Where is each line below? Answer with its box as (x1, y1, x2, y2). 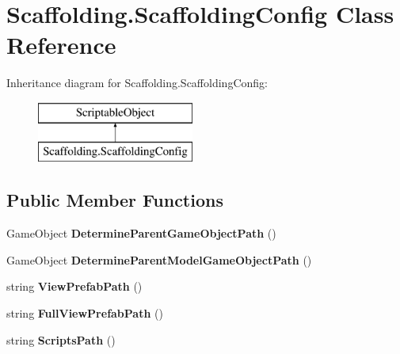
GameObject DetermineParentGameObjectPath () (6, 225, 276, 242)
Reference (6, 29, 116, 61)
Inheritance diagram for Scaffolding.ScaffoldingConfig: (6, 74, 268, 91)
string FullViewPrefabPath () (6, 305, 163, 322)
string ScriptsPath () (6, 331, 116, 348)
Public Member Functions (6, 188, 223, 212)
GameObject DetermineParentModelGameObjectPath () (6, 251, 312, 268)
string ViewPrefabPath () (6, 278, 143, 295)
